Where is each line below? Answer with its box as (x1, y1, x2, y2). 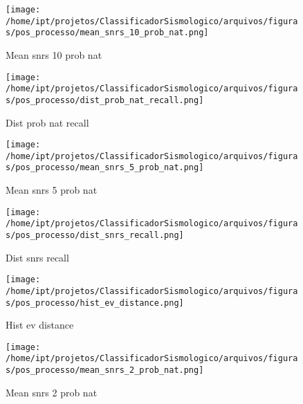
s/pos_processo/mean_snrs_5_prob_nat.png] (6, 163, 204, 173)
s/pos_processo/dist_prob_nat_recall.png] (6, 95, 204, 105)
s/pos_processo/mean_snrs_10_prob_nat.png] (6, 28, 209, 38)
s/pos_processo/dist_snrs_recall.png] (6, 230, 184, 240)
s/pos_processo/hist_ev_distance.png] (6, 297, 184, 308)
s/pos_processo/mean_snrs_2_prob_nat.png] (6, 365, 204, 376)
